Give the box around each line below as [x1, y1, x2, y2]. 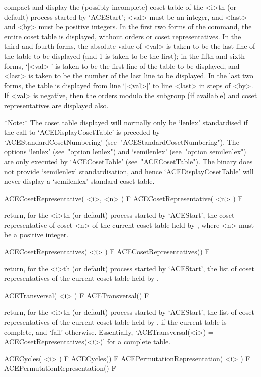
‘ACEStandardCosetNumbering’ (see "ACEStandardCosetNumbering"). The [4, 136, 239, 147]
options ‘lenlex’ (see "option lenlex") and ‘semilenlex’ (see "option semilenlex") [4, 146, 246, 157]
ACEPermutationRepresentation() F [4, 363, 116, 373]
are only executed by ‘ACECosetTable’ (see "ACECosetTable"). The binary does [4, 156, 253, 166]
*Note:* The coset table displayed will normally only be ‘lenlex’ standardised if [4, 117, 248, 127]
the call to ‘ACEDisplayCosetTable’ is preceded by [4, 127, 160, 137]
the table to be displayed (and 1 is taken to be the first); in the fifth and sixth [4, 50, 245, 61]
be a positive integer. [4, 229, 69, 240]
